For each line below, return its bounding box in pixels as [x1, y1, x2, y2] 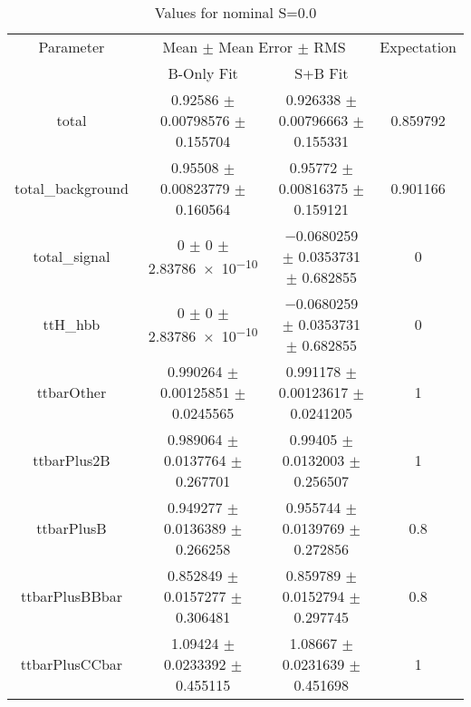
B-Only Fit [168, 63, 238, 83]
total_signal [33, 246, 111, 266]
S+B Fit [294, 63, 349, 83]
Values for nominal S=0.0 [154, 2, 317, 23]
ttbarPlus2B [33, 450, 111, 470]
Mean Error [218, 36, 293, 57]
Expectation [380, 36, 457, 57]
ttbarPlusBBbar [20, 586, 122, 606]
